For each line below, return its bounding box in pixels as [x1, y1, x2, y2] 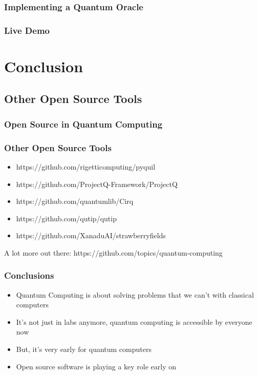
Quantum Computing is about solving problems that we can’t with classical [16, 289, 254, 300]
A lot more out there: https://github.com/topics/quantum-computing [4, 247, 223, 258]
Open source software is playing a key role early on [16, 361, 177, 371]
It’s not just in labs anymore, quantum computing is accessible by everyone [16, 316, 252, 327]
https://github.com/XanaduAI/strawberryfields [16, 230, 166, 241]
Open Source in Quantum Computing [4, 117, 163, 130]
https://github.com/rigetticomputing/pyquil [16, 161, 156, 172]
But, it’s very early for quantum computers [16, 344, 152, 355]
